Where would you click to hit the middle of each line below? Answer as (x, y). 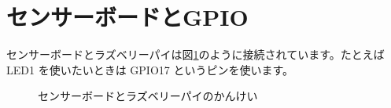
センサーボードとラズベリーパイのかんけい (148, 96)
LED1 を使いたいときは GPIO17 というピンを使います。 (150, 69)
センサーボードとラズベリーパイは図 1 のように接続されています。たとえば (195, 54)
